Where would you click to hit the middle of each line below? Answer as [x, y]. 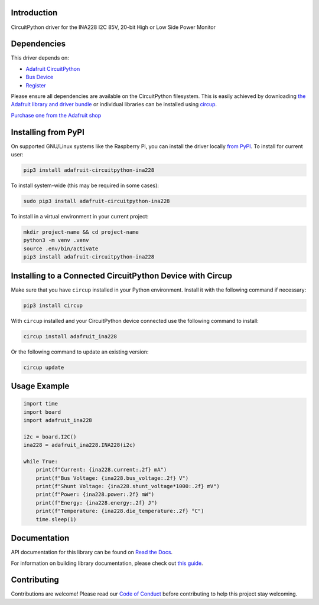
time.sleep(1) [56, 519]
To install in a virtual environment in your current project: [80, 216]
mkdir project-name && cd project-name [81, 232]
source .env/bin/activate [61, 248]
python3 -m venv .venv [56, 240]
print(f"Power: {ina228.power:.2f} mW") [95, 495]
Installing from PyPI [48, 132]
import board [42, 412]
